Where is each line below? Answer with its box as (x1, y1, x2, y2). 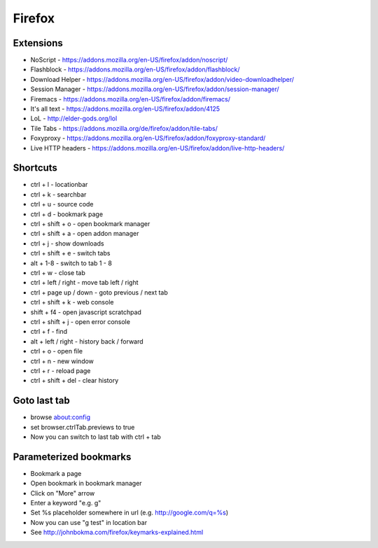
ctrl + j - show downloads (30, 239, 104, 248)
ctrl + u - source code (30, 200, 94, 209)
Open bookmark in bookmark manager (30, 479, 143, 488)
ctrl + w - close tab (30, 269, 85, 276)
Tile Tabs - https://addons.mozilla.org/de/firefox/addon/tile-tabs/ (30, 124, 218, 132)
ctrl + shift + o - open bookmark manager (30, 220, 150, 228)
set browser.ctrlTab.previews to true (30, 423, 135, 431)
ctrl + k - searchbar (30, 190, 87, 199)
